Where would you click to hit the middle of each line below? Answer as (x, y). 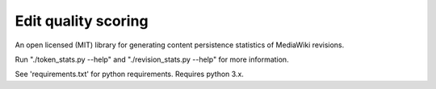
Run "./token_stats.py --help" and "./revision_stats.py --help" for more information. (152, 59)
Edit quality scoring (82, 21)
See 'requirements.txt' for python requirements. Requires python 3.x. (129, 74)
